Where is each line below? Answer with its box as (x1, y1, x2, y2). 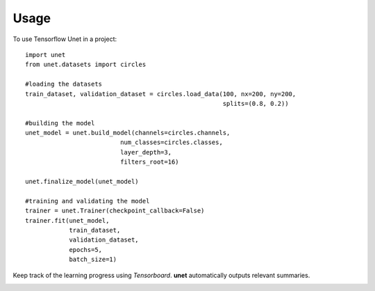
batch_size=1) (69, 255, 117, 264)
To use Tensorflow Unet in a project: (12, 35, 117, 43)
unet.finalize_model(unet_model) (25, 178, 139, 186)
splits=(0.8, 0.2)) (222, 100, 289, 107)
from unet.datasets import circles (25, 61, 147, 69)
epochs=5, (69, 246, 103, 253)
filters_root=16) (120, 158, 180, 166)
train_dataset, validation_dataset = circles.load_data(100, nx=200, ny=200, (25, 90, 297, 97)
